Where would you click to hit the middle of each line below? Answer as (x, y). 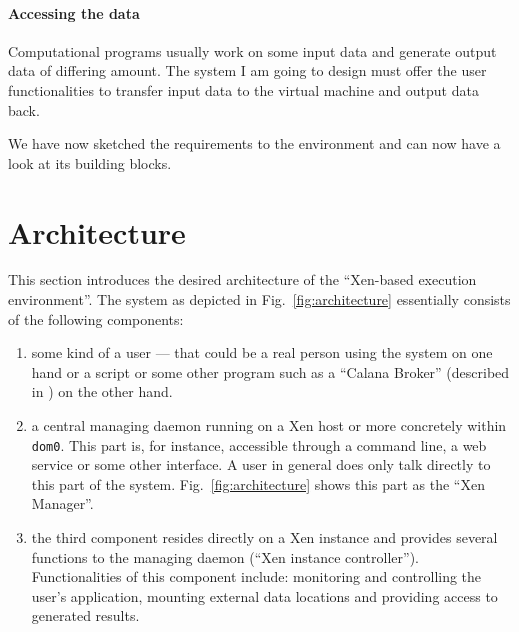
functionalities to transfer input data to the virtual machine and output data (243, 89)
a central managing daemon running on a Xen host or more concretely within (269, 425)
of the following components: (96, 318)
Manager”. (62, 503)
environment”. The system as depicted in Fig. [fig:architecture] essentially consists (259, 299)
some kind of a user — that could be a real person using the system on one (262, 352)
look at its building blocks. (90, 162)
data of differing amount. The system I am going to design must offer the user (247, 70)
